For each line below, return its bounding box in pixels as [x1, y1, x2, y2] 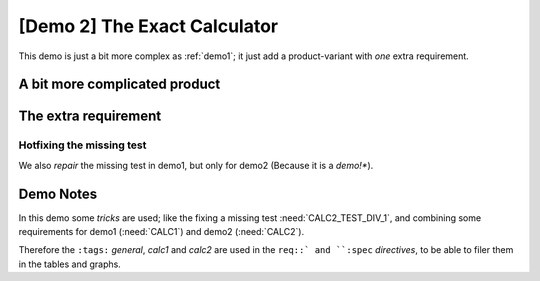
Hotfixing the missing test [18, 138, 147, 152]
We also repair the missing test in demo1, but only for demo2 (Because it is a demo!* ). [18, 159, 374, 171]
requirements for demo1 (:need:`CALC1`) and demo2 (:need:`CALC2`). [18, 226, 305, 238]
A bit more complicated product [18, 76, 221, 93]
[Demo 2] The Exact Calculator [18, 15, 279, 37]
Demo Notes [18, 185, 98, 202]
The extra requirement [18, 108, 162, 125]
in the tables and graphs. [18, 258, 122, 270]
